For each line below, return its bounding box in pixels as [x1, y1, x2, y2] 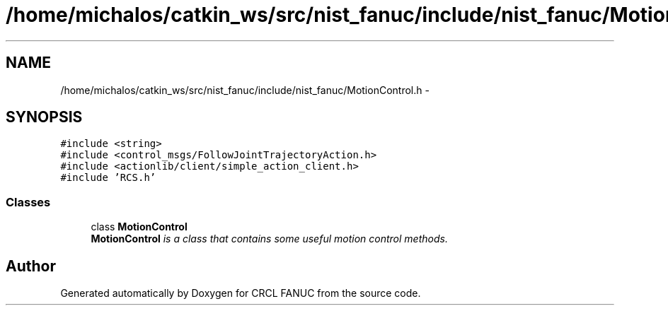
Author [6, 257, 56, 275]
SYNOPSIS [6, 108, 83, 127]
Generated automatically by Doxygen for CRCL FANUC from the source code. [60, 287, 421, 300]
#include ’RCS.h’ [60, 172, 156, 184]
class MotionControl [91, 221, 188, 233]
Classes [6, 194, 51, 209]
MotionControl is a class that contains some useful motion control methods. [91, 233, 448, 245]
